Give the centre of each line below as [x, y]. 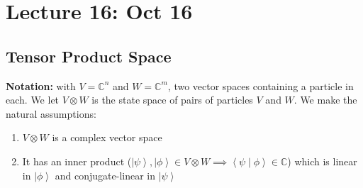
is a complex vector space [107, 137]
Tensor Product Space [89, 56]
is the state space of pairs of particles [172, 100]
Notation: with [41, 85]
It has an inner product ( [77, 161]
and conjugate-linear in [105, 175]
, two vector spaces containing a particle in [261, 85]
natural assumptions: [51, 113]
